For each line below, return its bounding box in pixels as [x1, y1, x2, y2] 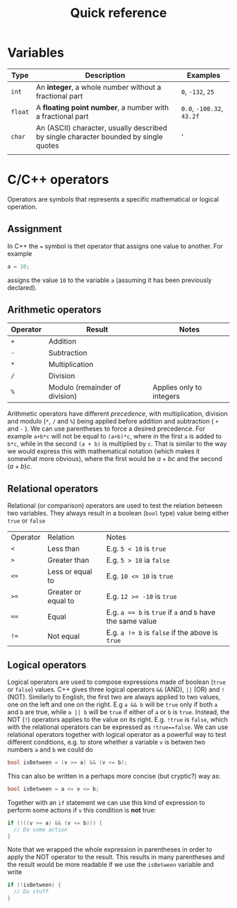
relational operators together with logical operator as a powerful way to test [7, 731, 227, 738]
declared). [7, 283, 37, 291]
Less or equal [47, 567, 92, 577]
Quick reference [70, 5, 167, 21]
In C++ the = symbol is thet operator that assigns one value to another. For [7, 242, 224, 250]
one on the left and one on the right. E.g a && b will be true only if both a [7, 700, 218, 709]
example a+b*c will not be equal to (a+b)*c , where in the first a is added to [7, 432, 222, 441]
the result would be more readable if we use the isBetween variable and [7, 861, 214, 869]
